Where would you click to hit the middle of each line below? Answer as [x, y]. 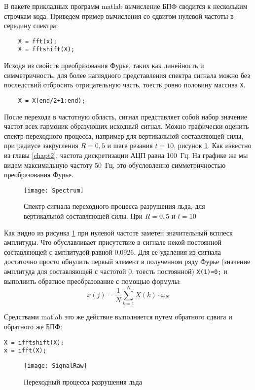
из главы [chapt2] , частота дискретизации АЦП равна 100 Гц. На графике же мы [126, 155]
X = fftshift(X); [46, 50]
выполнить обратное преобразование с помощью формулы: [92, 281]
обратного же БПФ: [33, 326]
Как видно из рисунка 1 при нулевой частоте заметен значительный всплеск [118, 232]
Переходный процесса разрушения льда [83, 381]
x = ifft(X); [25, 351]
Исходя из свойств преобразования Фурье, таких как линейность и [104, 65]
